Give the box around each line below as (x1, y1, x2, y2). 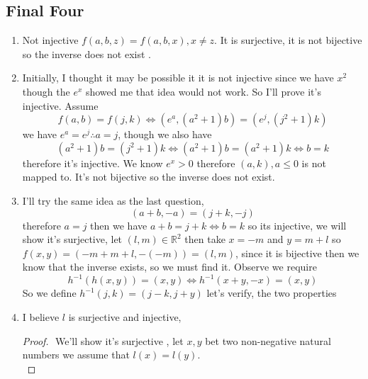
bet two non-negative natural (205, 333, 331, 348)
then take (184, 232, 225, 247)
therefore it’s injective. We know (22, 155, 163, 170)
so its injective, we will (247, 217, 347, 232)
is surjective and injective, (68, 310, 182, 324)
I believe (22, 310, 60, 324)
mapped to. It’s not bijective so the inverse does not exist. (22, 169, 275, 184)
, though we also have (118, 127, 212, 142)
